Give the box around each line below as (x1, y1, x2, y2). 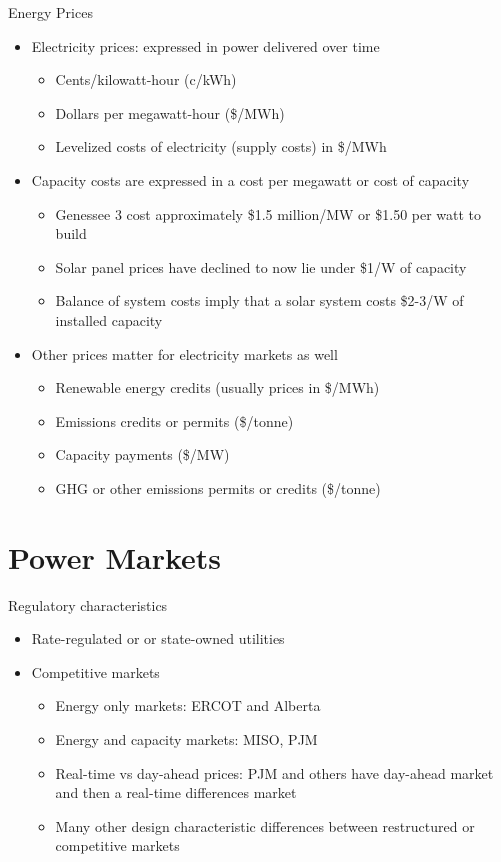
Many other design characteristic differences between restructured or (55, 815, 475, 836)
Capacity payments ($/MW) (55, 444, 230, 465)
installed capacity (55, 309, 163, 330)
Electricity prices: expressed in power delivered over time (31, 35, 380, 56)
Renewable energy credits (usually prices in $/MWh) (55, 377, 380, 398)
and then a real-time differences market (55, 782, 297, 803)
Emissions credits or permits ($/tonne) (55, 410, 294, 431)
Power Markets (8, 536, 222, 577)
